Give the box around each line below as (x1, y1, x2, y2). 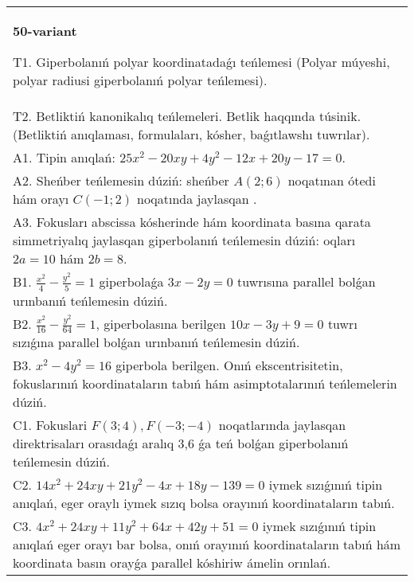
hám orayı (13, 189, 69, 208)
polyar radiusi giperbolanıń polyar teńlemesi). (13, 71, 268, 89)
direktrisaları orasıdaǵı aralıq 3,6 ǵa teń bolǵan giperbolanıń (13, 434, 349, 453)
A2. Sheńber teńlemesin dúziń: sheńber (13, 171, 229, 189)
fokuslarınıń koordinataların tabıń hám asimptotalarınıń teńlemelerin (13, 374, 397, 393)
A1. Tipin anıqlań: (13, 148, 115, 166)
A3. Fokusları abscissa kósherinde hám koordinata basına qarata (13, 213, 371, 231)
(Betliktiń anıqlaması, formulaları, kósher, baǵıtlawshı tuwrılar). (13, 125, 370, 143)
